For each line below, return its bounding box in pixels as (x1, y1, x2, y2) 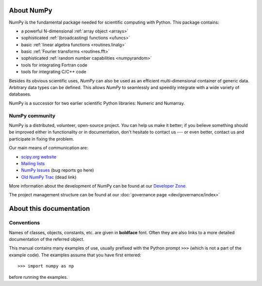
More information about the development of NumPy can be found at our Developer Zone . (9, 183, 187, 189)
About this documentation (9, 205, 90, 213)
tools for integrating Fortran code (21, 62, 87, 68)
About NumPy (9, 6, 53, 15)
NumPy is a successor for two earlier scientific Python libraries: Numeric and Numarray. (9, 100, 185, 106)
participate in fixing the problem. (9, 136, 74, 142)
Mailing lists (21, 160, 45, 166)
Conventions (9, 220, 40, 226)
